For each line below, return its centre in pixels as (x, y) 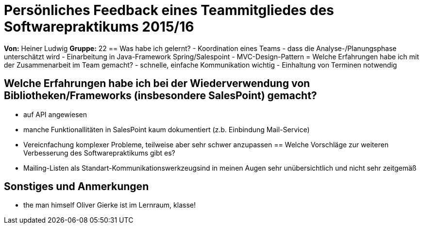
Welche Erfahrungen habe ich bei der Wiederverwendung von (157, 84)
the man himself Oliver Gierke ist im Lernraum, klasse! (110, 205)
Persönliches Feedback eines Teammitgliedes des (169, 10)
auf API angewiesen (55, 114)
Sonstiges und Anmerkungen (76, 187)
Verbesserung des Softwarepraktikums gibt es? (99, 153)
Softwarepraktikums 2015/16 (99, 27)
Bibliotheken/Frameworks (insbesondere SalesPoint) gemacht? (161, 96)
